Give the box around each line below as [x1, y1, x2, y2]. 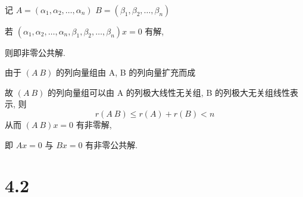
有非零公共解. [85, 138, 138, 151]
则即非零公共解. [5, 46, 65, 58]
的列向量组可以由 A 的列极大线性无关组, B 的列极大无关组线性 [48, 86, 290, 98]
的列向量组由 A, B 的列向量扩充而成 [56, 66, 196, 79]
